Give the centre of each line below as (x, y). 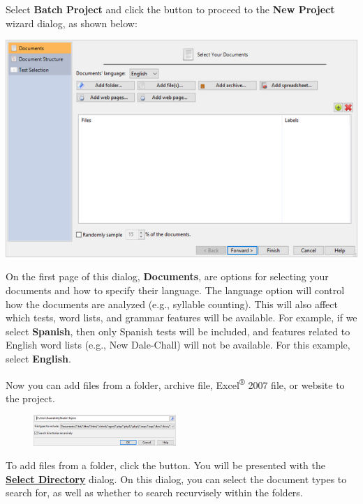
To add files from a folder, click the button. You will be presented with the (166, 465)
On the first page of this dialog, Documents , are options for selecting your (167, 276)
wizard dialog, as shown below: (72, 23)
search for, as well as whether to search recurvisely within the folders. (154, 492)
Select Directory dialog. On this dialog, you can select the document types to (176, 479)
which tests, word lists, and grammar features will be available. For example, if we (181, 318)
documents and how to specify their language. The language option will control (175, 290)
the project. (30, 398)
